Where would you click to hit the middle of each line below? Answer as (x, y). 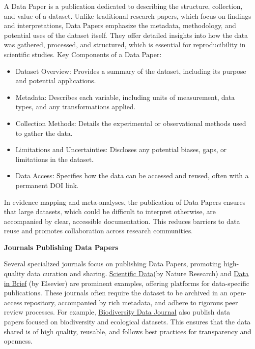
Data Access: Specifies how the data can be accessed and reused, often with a (132, 175)
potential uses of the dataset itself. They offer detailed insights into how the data (126, 35)
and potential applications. (56, 80)
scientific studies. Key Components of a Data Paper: (83, 54)
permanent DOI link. (47, 185)
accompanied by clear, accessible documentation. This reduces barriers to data (122, 221)
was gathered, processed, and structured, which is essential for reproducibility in (125, 45)
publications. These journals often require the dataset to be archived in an (116, 293)
